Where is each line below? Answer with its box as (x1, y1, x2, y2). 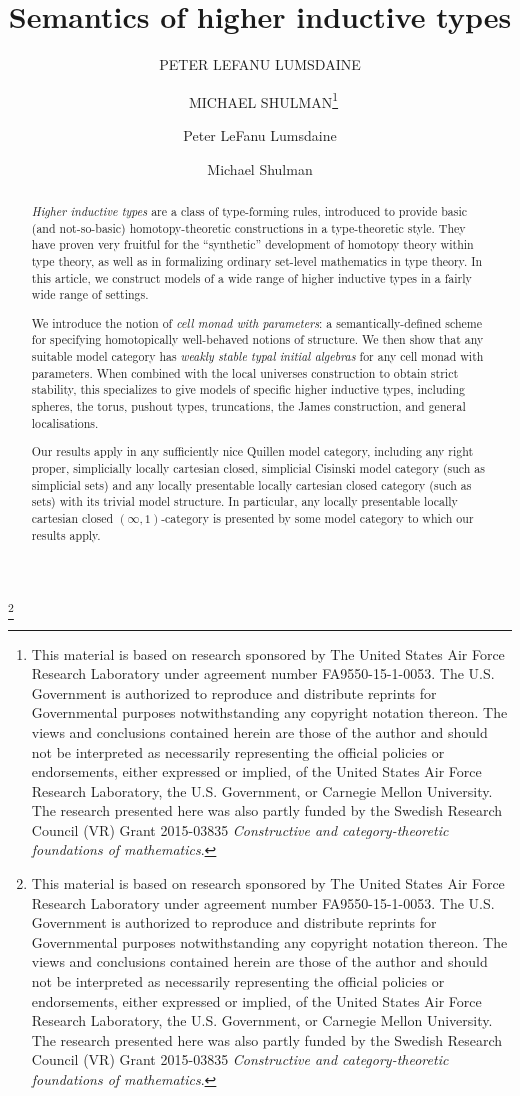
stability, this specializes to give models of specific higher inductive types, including (31, 381, 465, 398)
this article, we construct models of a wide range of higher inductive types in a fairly (31, 269, 472, 286)
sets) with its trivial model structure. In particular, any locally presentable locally (31, 493, 458, 510)
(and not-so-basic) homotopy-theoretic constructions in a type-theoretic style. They (31, 219, 466, 236)
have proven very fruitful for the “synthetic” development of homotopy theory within (31, 236, 474, 253)
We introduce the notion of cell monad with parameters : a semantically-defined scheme (31, 314, 482, 331)
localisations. (31, 414, 99, 431)
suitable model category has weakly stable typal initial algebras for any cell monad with (31, 348, 484, 365)
